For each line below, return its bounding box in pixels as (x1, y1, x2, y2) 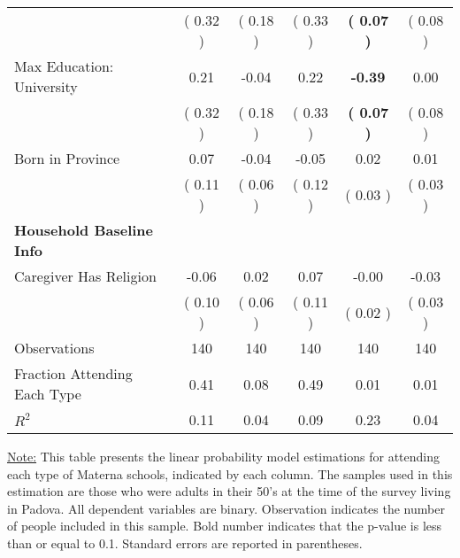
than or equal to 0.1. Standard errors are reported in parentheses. (7, 533, 363, 552)
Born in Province (14, 148, 120, 168)
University (14, 76, 78, 97)
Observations (14, 337, 95, 358)
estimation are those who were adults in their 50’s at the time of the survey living (7, 482, 451, 500)
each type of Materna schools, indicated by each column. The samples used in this (7, 464, 453, 483)
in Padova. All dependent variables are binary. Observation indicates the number (7, 499, 445, 517)
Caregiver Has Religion (14, 266, 157, 286)
